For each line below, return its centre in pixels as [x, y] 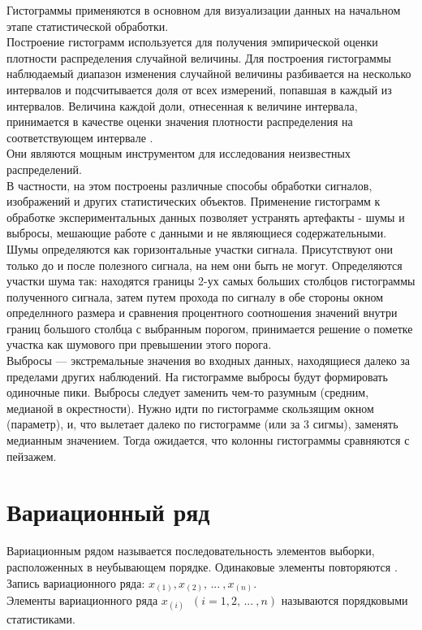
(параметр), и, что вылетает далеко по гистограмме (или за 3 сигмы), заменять [202, 424]
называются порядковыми [344, 600]
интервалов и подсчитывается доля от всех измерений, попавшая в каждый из [199, 89]
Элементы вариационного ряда [82, 600]
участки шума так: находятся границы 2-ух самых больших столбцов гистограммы [211, 281]
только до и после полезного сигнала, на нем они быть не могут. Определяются [205, 265]
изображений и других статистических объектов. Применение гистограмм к [194, 201]
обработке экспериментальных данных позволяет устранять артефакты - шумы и [206, 217]
